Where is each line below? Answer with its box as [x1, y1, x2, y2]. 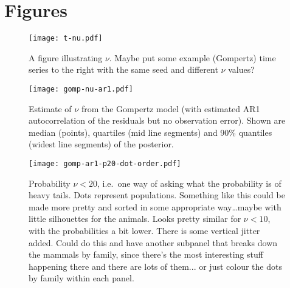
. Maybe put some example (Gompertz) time [109, 51, 276, 64]
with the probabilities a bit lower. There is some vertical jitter [29, 224, 260, 237]
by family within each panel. [29, 272, 134, 284]
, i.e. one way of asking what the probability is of [97, 176, 281, 189]
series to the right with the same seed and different [29, 63, 218, 76]
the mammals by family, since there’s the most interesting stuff [29, 248, 263, 261]
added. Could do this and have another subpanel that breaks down [29, 236, 278, 249]
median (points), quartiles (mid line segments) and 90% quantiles [29, 126, 272, 138]
